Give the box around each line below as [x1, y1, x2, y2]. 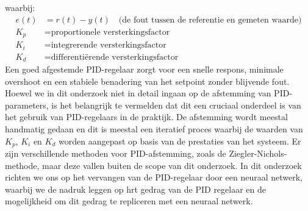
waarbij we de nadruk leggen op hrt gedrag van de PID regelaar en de [5, 182, 267, 195]
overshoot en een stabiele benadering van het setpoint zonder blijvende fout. [5, 74, 290, 87]
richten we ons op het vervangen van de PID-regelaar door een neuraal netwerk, [5, 171, 303, 184]
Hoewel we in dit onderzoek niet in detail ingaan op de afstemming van [5, 87, 271, 99]
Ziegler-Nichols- [229, 147, 287, 160]
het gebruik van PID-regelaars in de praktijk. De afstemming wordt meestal [5, 110, 288, 123]
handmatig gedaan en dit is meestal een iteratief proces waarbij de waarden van [5, 123, 303, 135]
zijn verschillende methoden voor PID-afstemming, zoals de [5, 147, 226, 160]
